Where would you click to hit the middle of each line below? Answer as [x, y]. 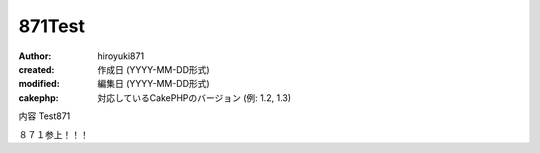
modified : [39, 84]
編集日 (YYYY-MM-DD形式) [153, 84]
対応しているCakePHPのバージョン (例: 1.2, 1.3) [194, 97]
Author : [35, 56]
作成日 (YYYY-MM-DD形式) [153, 69]
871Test [51, 26]
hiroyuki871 [121, 56]
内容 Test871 [44, 116]
